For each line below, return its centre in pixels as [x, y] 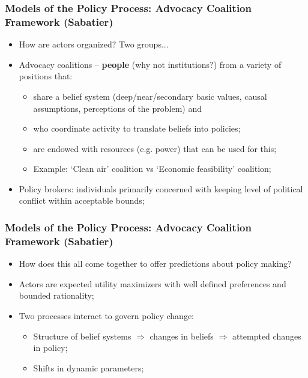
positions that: [46, 76]
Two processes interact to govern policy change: [106, 316]
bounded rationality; [56, 295]
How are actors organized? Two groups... [94, 44]
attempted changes [267, 336]
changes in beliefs [182, 336]
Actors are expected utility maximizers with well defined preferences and [152, 283]
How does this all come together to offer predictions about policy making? [155, 264]
